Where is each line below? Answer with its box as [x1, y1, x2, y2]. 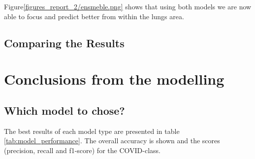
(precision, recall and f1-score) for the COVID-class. [4, 145, 160, 155]
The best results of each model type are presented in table [4, 126, 180, 136]
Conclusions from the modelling [4, 69, 224, 89]
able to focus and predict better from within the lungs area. [4, 11, 184, 21]
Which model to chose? [4, 102, 125, 118]
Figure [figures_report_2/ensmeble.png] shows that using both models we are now [4, 1, 252, 11]
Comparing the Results [4, 35, 125, 50]
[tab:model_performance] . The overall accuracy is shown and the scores [4, 135, 220, 146]
